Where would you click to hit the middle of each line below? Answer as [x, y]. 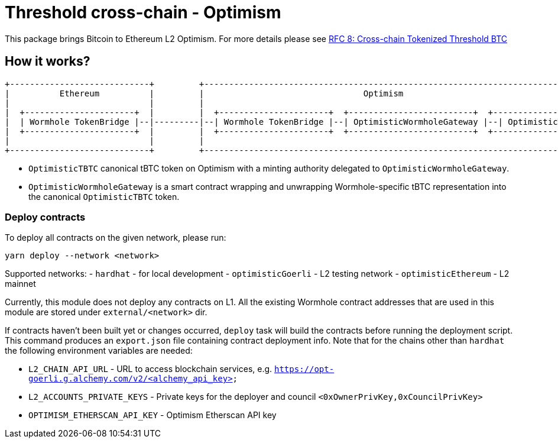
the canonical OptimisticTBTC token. [104, 196]
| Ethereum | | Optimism [204, 93]
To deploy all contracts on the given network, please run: [116, 238]
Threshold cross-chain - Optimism [143, 12]
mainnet [20, 284]
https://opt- [304, 369]
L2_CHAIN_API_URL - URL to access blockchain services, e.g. [150, 369]
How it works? [48, 62]
